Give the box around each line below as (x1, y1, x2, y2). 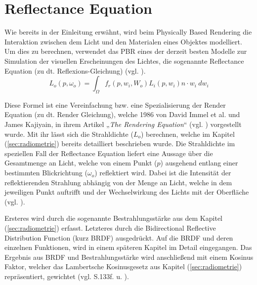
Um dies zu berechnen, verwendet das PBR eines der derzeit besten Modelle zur (4, 46, 247, 56)
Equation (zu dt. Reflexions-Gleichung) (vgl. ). (4, 65, 146, 76)
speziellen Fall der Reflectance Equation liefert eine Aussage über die (4, 148, 213, 158)
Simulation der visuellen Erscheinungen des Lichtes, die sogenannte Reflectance (4, 55, 244, 66)
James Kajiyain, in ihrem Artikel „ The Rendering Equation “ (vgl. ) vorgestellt (4, 119, 242, 129)
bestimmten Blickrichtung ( (4, 167, 87, 178)
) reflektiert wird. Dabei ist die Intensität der (94, 167, 231, 178)
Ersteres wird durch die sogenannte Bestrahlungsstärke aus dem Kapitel (4, 213, 222, 223)
